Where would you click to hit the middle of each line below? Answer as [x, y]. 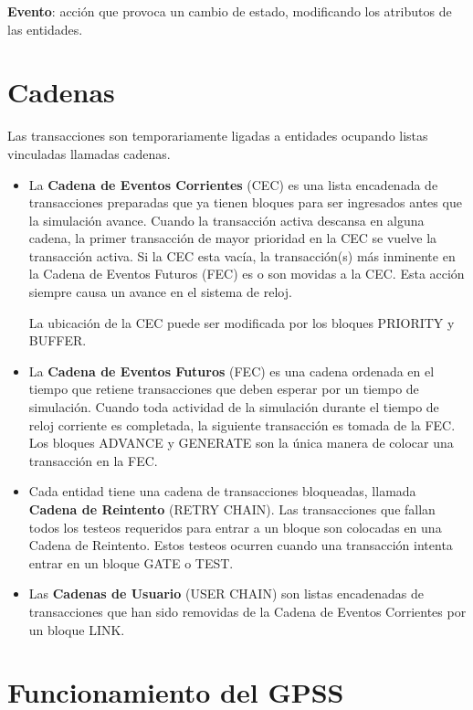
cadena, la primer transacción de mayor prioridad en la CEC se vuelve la [233, 238]
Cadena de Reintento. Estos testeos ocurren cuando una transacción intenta [241, 545]
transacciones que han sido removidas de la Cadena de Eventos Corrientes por [247, 611]
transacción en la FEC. [93, 460]
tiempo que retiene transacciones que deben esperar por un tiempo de [224, 389]
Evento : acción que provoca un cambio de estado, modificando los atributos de [230, 11]
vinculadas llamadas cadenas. [89, 153]
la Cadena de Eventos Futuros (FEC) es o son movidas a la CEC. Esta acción [247, 274]
